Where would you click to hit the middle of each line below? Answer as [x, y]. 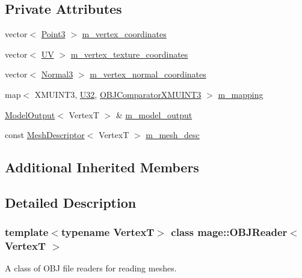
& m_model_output [154, 114]
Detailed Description [71, 202]
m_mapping [241, 94]
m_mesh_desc [173, 135]
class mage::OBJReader [229, 232]
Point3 [53, 34]
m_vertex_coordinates [124, 34]
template [27, 232]
